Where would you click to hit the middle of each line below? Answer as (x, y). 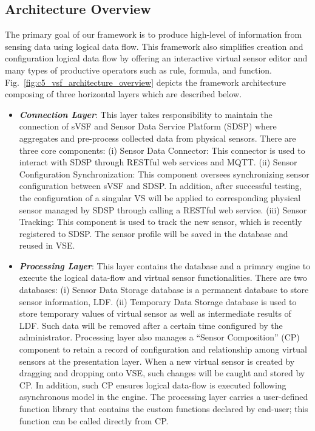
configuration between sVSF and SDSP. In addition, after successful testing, (161, 186)
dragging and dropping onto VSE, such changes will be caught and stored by (162, 373)
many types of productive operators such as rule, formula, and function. (138, 70)
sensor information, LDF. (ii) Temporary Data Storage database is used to (158, 301)
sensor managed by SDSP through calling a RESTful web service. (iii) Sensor (163, 209)
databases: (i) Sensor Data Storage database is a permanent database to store (164, 290)
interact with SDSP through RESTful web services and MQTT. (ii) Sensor (158, 162)
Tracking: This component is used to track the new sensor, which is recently (161, 222)
